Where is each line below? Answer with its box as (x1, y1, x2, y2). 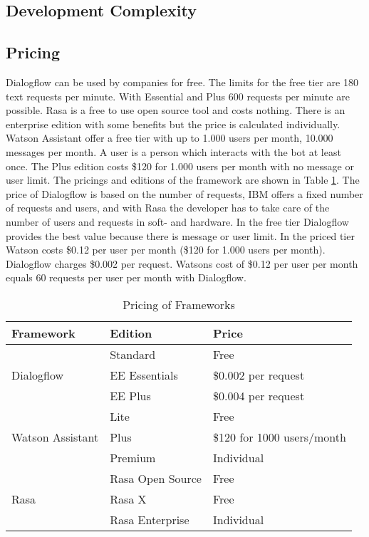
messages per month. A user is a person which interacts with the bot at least (6, 144, 341, 159)
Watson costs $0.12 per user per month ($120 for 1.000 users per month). (6, 242, 326, 257)
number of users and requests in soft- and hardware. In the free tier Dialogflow (6, 214, 349, 229)
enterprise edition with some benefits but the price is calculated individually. (6, 116, 341, 131)
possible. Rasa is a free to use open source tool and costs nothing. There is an (6, 103, 345, 118)
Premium (110, 449, 156, 466)
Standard (110, 345, 156, 363)
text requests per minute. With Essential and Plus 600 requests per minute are (6, 88, 350, 103)
